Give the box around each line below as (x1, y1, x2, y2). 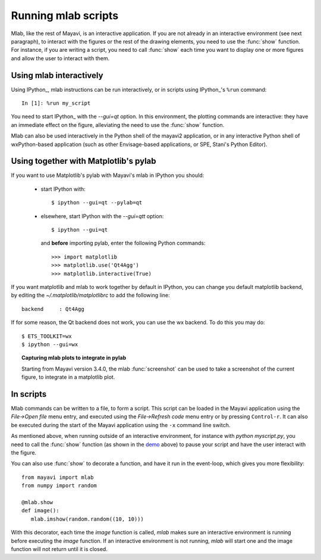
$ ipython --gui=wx (21, 341, 78, 348)
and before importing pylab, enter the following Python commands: (40, 239, 206, 247)
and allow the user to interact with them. (11, 54, 110, 62)
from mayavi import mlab (21, 474, 94, 481)
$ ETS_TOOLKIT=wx (21, 332, 72, 340)
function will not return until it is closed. (11, 545, 108, 552)
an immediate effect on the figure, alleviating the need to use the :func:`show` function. (11, 121, 225, 128)
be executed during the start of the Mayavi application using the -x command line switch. (11, 421, 231, 428)
